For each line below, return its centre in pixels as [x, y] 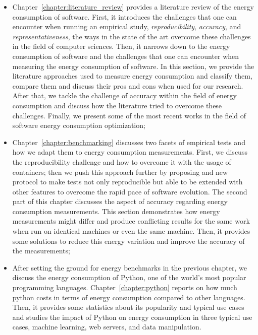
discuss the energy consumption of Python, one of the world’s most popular [129, 277]
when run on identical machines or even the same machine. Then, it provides [131, 231]
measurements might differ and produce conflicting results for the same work [131, 221]
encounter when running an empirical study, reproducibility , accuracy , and [127, 26]
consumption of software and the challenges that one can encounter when [126, 56]
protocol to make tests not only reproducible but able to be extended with [127, 182]
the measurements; [41, 251]
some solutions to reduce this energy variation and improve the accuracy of [128, 241]
